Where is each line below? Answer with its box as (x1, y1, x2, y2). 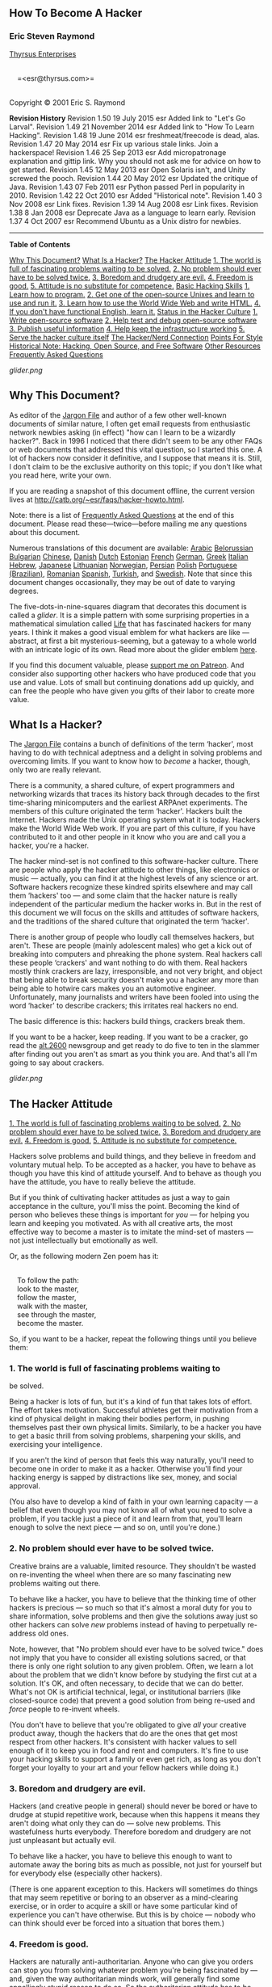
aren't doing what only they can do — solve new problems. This (9, 1818, 221, 1829)
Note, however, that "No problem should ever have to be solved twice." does (9, 1644, 264, 1653)
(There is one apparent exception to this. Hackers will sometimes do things (9, 1884, 258, 1894)
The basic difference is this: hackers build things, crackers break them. (9, 1017, 245, 1026)
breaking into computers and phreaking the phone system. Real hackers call (9, 949, 262, 959)
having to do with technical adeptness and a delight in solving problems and (9, 747, 262, 758)
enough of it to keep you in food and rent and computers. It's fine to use (9, 1745, 249, 1755)
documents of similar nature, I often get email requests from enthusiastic (9, 419, 251, 428)
